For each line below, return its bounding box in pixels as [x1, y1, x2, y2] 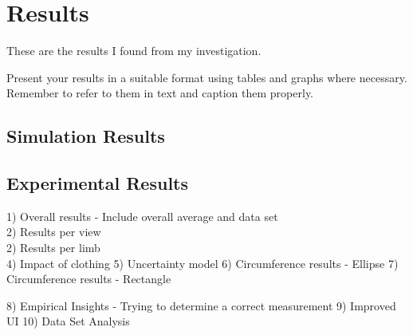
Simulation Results [6, 124, 165, 148]
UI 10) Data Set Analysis [6, 313, 130, 329]
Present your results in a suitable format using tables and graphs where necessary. [6, 69, 407, 85]
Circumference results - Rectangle [6, 270, 171, 287]
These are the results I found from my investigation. [6, 42, 262, 59]
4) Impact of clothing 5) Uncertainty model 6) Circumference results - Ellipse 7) [6, 254, 399, 271]
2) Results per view [6, 223, 101, 240]
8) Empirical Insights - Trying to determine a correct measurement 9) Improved [6, 297, 396, 313]
